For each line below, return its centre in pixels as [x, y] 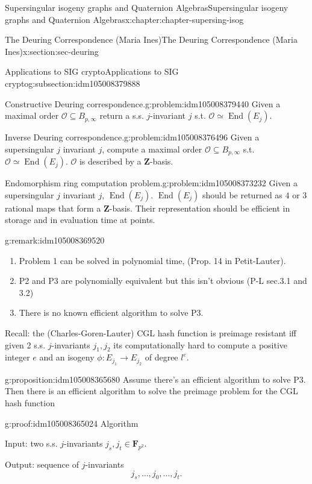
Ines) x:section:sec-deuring [52, 51]
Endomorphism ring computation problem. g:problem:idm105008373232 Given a [151, 183]
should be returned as [242, 194]
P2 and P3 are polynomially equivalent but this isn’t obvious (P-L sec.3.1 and [163, 281]
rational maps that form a [53, 208]
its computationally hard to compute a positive [201, 344]
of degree [161, 357]
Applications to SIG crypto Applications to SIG [92, 71]
